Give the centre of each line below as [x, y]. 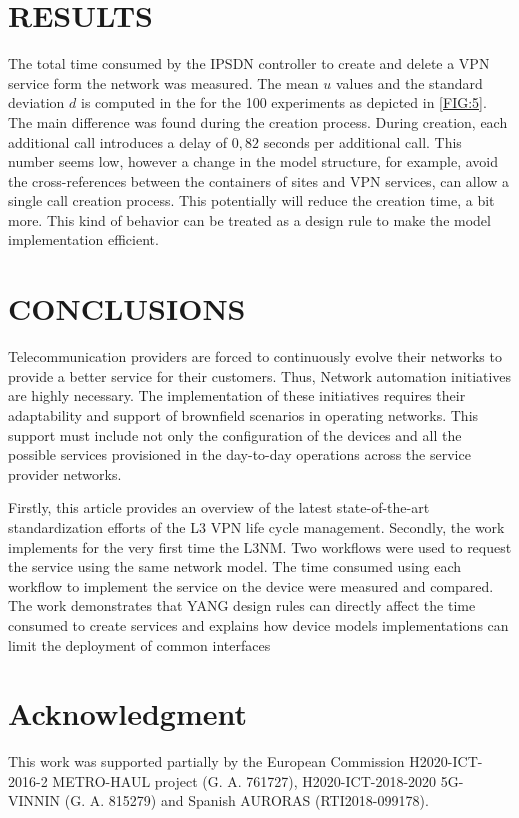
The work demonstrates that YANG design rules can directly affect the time [242, 605]
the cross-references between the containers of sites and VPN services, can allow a [259, 180]
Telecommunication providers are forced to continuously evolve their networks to [255, 356]
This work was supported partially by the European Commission [206, 761]
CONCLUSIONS [127, 308]
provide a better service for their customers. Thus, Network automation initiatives [260, 375]
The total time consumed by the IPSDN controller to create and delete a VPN [249, 63]
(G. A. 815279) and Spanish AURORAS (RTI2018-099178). [246, 800]
